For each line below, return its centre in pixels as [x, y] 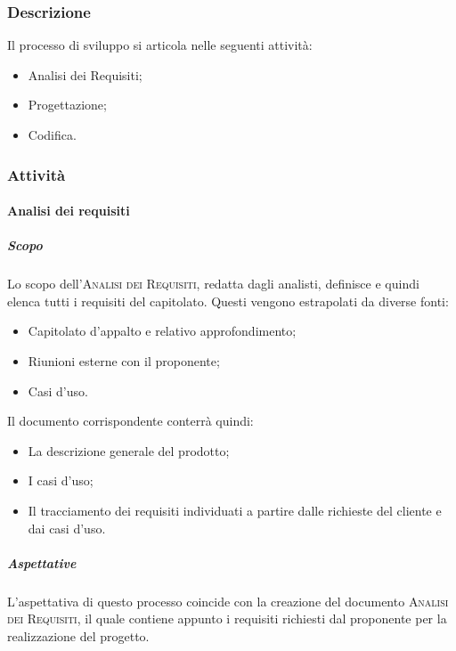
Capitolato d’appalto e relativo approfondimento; [162, 331]
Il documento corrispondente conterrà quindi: [130, 421]
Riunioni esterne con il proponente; [124, 360]
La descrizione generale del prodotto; [129, 450]
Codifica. [52, 134]
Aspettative [42, 562]
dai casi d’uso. [67, 528]
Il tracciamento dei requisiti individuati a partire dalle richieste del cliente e [235, 510]
